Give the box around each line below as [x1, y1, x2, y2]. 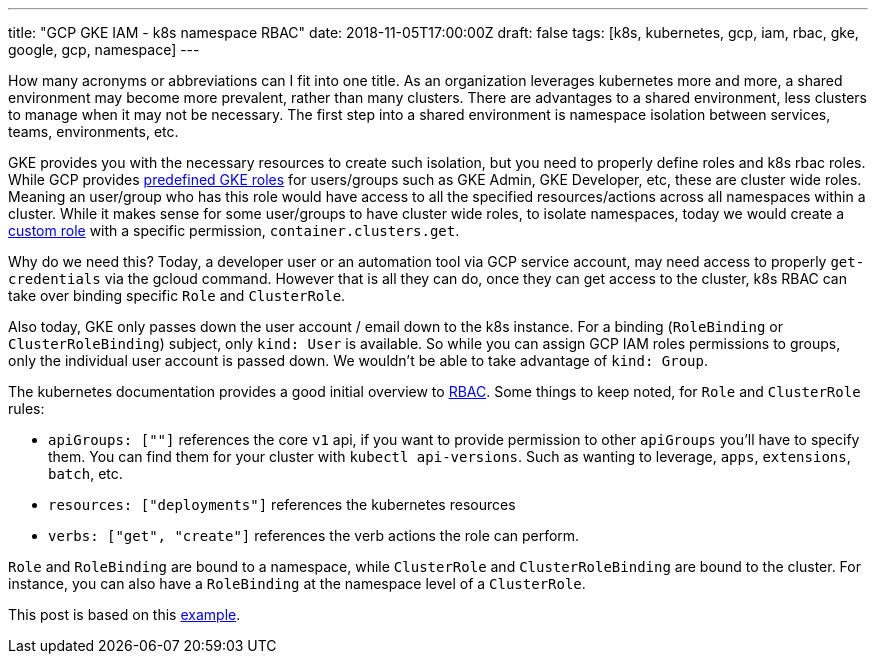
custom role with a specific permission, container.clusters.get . [8, 222, 460, 239]
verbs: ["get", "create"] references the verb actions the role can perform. [48, 527, 580, 544]
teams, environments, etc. [8, 123, 179, 140]
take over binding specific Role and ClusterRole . [8, 287, 346, 304]
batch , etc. [48, 465, 123, 482]
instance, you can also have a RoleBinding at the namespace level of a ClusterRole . [8, 575, 586, 592]
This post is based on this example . [8, 606, 241, 623]
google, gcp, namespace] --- [8, 41, 200, 58]
